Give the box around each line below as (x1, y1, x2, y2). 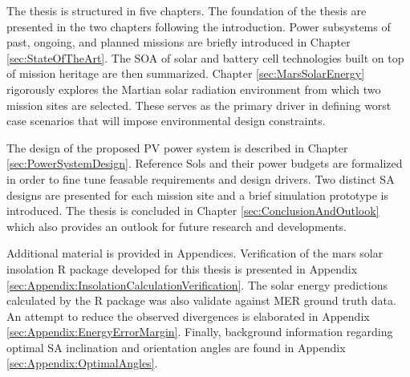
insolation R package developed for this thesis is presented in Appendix (6, 260, 358, 277)
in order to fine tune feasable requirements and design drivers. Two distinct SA (6, 170, 395, 187)
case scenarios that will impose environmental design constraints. (6, 112, 326, 129)
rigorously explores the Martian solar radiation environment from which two (6, 80, 381, 97)
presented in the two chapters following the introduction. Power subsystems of (6, 18, 391, 34)
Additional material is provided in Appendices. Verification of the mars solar (6, 245, 384, 261)
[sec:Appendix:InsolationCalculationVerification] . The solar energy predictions (6, 276, 388, 293)
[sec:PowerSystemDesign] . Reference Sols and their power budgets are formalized (6, 155, 403, 172)
